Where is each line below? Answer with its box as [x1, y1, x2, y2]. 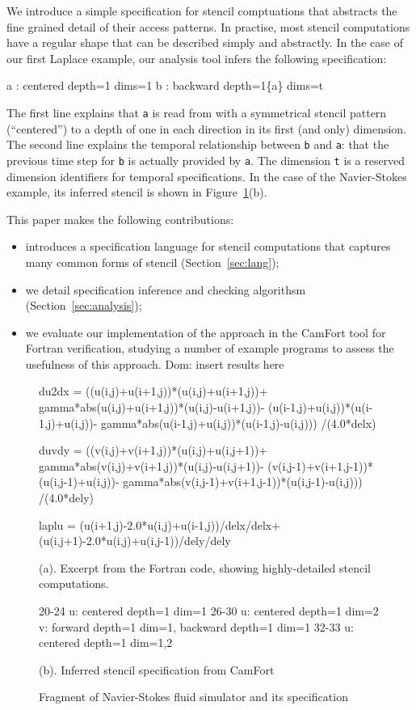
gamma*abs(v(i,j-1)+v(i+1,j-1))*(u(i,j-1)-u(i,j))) [123, 473, 363, 490]
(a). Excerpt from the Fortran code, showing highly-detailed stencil [39, 559, 372, 576]
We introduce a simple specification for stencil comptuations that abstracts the [6, 2, 397, 19]
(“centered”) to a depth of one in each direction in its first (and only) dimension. [6, 120, 407, 137]
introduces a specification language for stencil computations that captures [25, 238, 391, 255]
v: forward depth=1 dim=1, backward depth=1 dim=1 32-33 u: [39, 618, 354, 635]
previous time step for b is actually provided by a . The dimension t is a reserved [6, 151, 405, 168]
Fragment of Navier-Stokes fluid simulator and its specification [39, 688, 348, 705]
